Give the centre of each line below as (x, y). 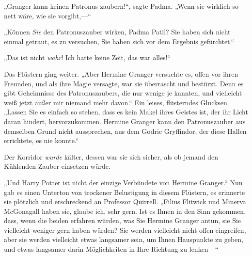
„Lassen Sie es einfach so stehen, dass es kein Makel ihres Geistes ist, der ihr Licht (126, 112)
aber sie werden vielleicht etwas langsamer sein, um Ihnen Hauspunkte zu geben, (124, 239)
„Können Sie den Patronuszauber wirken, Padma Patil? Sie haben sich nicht (117, 32)
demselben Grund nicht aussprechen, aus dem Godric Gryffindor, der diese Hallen (125, 131)
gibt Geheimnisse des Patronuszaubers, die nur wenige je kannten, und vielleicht (123, 93)
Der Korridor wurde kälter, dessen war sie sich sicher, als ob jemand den (111, 156)
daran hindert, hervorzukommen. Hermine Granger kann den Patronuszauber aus (125, 121)
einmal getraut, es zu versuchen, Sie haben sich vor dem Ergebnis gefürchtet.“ (119, 41)
